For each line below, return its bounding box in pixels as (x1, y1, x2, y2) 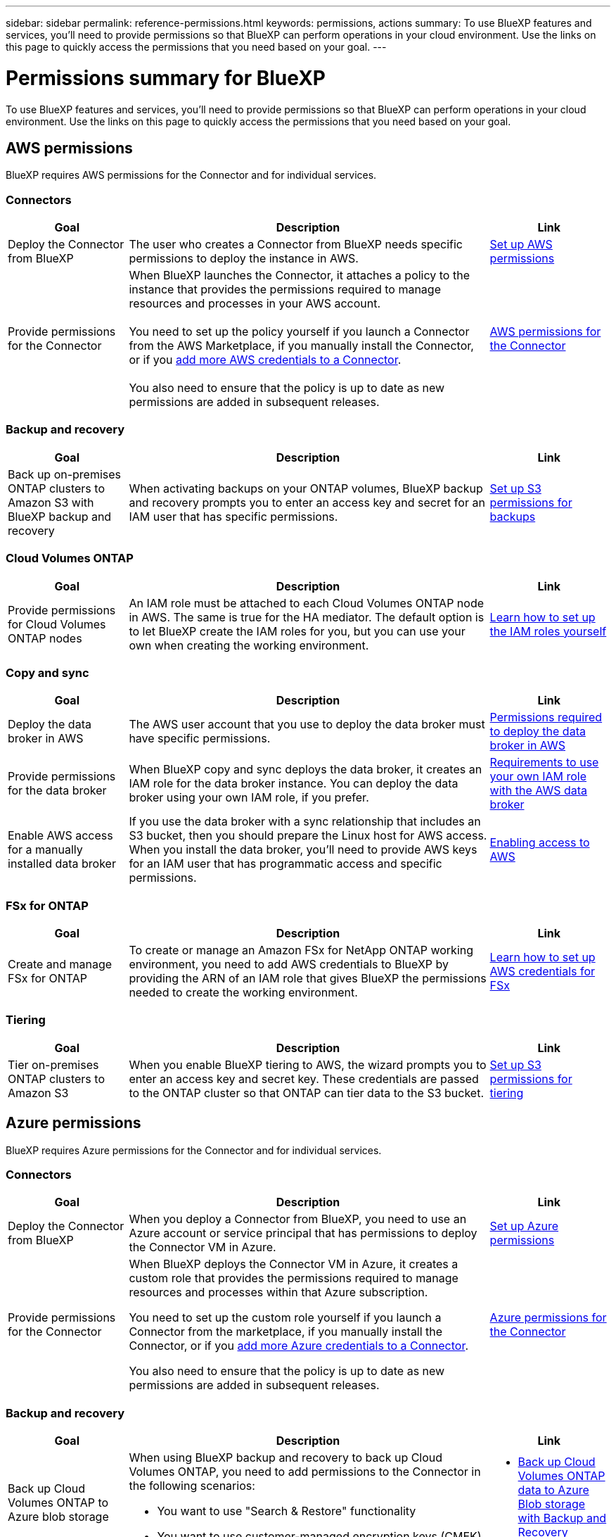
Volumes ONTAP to (8, 1495, 109, 1510)
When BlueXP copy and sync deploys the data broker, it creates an (129, 762, 482, 777)
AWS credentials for (489, 964, 596, 979)
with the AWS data (489, 783, 588, 798)
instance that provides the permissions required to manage (129, 282, 441, 297)
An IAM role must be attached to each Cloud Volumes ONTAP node (129, 595, 485, 610)
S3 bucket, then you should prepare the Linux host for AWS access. (129, 828, 487, 843)
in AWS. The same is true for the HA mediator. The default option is (129, 609, 485, 624)
